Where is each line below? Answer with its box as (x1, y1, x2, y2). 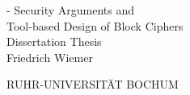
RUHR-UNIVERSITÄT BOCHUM (6, 76, 179, 93)
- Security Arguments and (6, 2, 135, 18)
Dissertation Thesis (6, 33, 102, 50)
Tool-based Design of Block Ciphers (6, 17, 184, 34)
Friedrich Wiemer (6, 48, 93, 65)
